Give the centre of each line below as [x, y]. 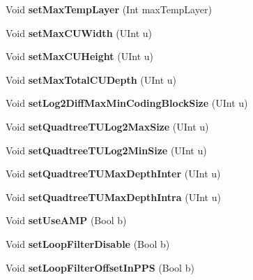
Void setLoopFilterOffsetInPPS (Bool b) [100, 267]
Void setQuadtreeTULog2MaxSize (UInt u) [107, 126]
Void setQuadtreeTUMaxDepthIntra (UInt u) [113, 197]
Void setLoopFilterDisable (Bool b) [88, 243]
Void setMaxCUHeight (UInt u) [79, 56]
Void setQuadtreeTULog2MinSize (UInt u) [106, 150]
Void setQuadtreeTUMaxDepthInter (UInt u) [113, 174]
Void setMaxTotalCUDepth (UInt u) [91, 79]
